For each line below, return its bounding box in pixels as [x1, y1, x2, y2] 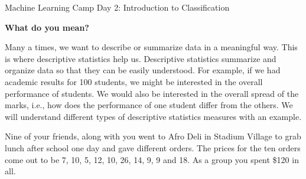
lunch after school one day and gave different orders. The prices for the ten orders [5, 141, 301, 154]
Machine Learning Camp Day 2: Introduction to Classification [5, 1, 230, 13]
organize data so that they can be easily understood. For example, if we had [5, 64, 281, 76]
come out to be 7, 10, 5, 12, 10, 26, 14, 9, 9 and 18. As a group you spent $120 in [5, 153, 299, 165]
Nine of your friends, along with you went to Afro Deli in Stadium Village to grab [5, 130, 301, 142]
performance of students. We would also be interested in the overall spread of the [5, 87, 299, 99]
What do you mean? [5, 21, 89, 33]
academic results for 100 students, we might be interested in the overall [5, 75, 263, 87]
